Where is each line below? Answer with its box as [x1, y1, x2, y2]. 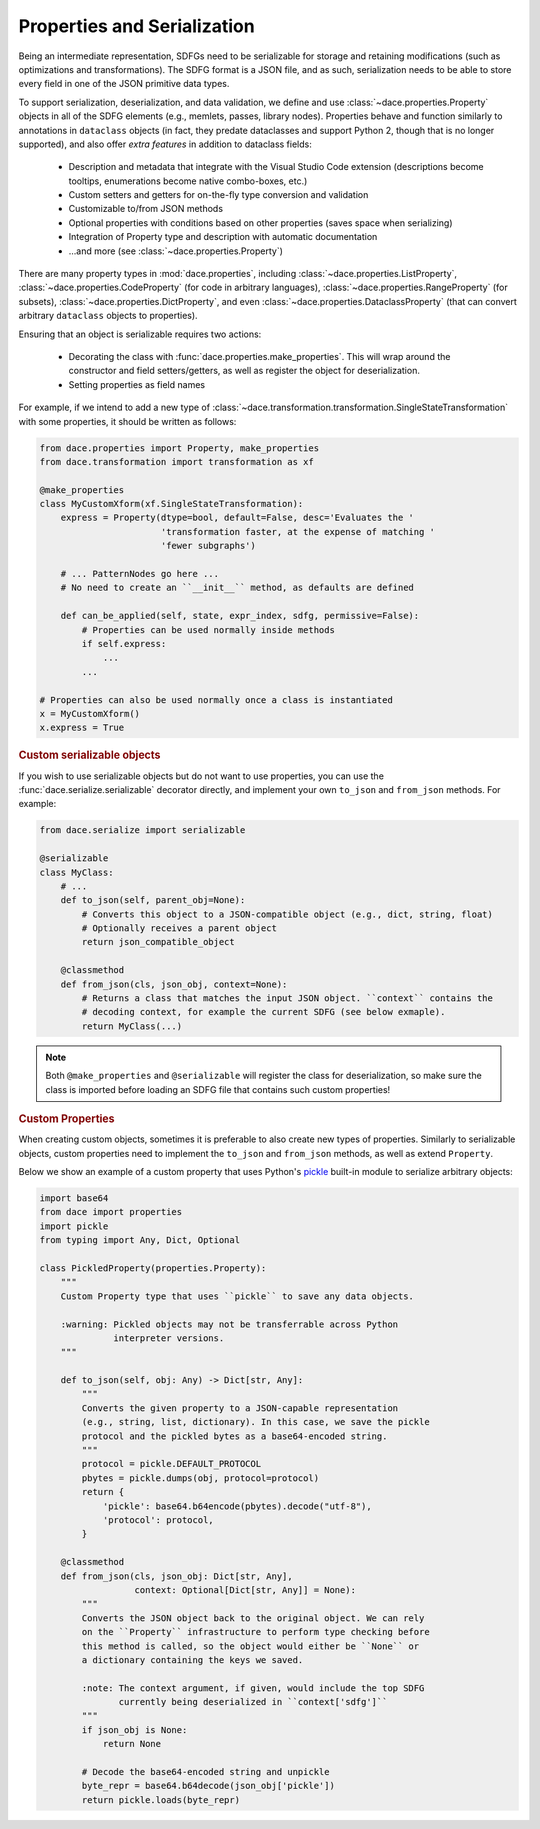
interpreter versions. [113, 1332, 225, 1344]
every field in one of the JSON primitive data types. [18, 78, 230, 90]
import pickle [39, 1220, 109, 1232]
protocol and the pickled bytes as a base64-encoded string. [81, 1430, 388, 1442]
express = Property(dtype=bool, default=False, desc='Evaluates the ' [60, 512, 415, 524]
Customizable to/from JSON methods [68, 203, 224, 215]
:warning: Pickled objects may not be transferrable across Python [60, 1318, 399, 1330]
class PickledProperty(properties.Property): [39, 1262, 267, 1274]
